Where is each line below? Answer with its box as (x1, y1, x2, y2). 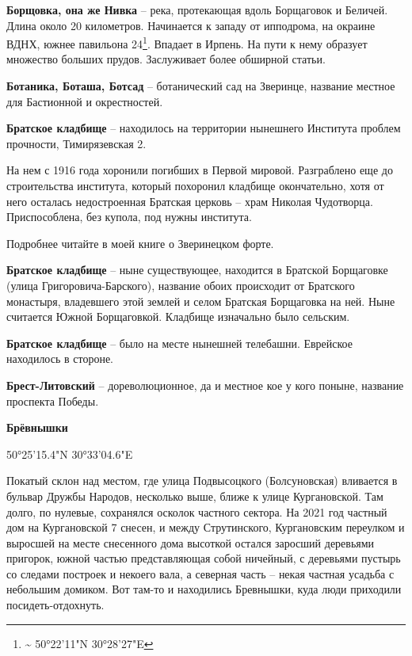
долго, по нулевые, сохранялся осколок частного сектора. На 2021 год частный (6, 503, 387, 520)
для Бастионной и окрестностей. (6, 93, 163, 109)
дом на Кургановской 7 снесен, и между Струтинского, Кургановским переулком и (6, 519, 405, 536)
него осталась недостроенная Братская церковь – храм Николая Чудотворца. (6, 193, 373, 209)
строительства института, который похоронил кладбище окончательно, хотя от (6, 177, 384, 193)
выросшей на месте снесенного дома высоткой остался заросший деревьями (6, 534, 375, 551)
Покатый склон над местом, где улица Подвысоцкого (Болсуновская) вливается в (6, 472, 398, 489)
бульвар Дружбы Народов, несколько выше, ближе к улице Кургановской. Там (6, 487, 383, 504)
